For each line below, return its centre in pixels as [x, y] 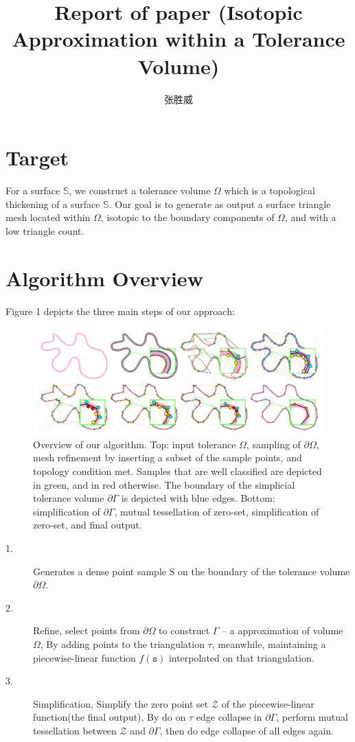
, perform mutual [312, 717]
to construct [184, 630]
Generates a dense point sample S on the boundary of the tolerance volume [192, 571]
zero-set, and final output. [88, 525]
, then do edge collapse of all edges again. [247, 730]
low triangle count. [45, 230]
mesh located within [48, 217]
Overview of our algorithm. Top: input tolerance [135, 444]
